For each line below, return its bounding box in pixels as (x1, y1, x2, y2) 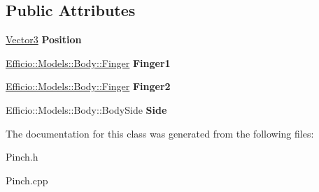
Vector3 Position (6, 32, 82, 47)
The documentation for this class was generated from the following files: (6, 126, 314, 140)
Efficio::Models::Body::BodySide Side (6, 102, 167, 117)
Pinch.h (6, 149, 38, 164)
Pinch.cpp (6, 172, 48, 187)
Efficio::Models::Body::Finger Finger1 (6, 55, 171, 70)
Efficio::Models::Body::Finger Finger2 (6, 79, 171, 94)
